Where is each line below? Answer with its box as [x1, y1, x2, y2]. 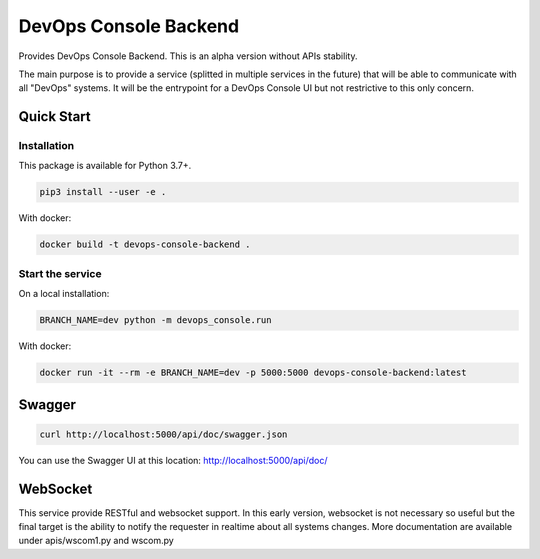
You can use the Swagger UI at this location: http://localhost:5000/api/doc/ [18, 454, 328, 466]
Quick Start [18, 108, 91, 125]
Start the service [18, 266, 102, 280]
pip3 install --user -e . [39, 186, 167, 198]
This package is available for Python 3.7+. [18, 160, 192, 172]
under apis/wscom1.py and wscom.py [18, 535, 174, 547]
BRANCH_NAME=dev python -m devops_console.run [39, 315, 272, 326]
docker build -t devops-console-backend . [39, 239, 251, 250]
